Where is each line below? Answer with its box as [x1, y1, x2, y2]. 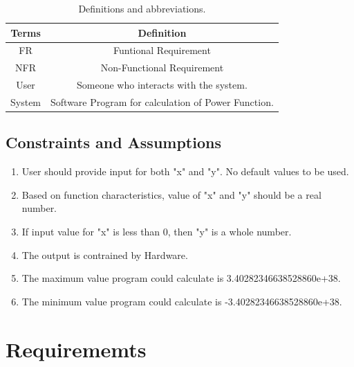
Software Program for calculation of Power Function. [50, 94, 274, 109]
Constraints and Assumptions [6, 132, 221, 153]
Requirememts [6, 334, 147, 363]
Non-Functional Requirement [100, 60, 224, 75]
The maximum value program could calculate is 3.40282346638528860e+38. [21, 271, 341, 285]
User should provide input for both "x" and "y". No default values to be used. [21, 164, 349, 179]
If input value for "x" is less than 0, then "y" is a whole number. [21, 224, 292, 239]
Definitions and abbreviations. [78, 1, 206, 15]
